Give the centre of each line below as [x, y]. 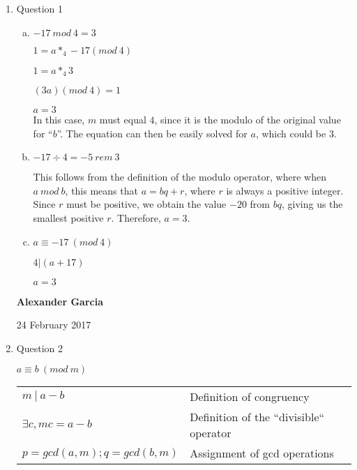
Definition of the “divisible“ [257, 417]
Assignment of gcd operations [262, 453]
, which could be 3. [296, 133]
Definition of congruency [250, 397]
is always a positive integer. [285, 190]
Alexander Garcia [60, 301]
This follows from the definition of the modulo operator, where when [180, 177]
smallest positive [68, 218]
